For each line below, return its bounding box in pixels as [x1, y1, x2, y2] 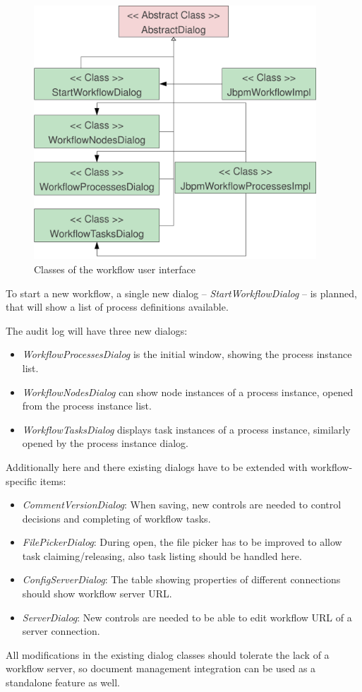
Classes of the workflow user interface [34, 261, 196, 276]
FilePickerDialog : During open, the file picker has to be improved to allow [22, 535, 342, 549]
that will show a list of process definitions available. [6, 299, 229, 314]
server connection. [22, 624, 100, 638]
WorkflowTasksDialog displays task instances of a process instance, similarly [22, 422, 351, 436]
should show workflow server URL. [22, 586, 172, 601]
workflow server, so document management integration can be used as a [6, 661, 316, 676]
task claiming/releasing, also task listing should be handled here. [22, 548, 302, 563]
